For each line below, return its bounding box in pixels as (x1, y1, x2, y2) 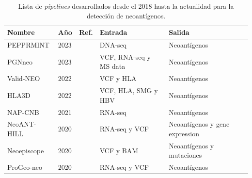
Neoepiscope (7, 145, 44, 155)
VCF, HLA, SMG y (99, 85, 158, 96)
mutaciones (169, 150, 202, 160)
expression (169, 129, 200, 139)
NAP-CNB (7, 107, 39, 117)
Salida (169, 27, 189, 37)
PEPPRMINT (7, 40, 49, 50)
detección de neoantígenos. (86, 10, 166, 20)
